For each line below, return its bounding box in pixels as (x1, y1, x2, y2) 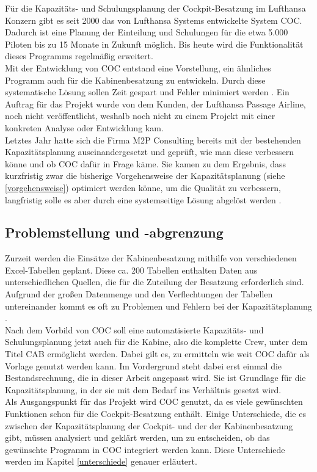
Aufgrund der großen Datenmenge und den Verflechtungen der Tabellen (5, 288, 273, 300)
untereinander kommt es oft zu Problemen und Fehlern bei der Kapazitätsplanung (5, 299, 312, 312)
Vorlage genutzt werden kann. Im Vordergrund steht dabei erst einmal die (5, 359, 282, 372)
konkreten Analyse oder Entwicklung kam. (5, 121, 164, 134)
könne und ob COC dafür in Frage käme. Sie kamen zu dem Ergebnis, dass (5, 157, 286, 170)
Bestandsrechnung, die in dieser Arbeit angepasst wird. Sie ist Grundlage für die (5, 371, 306, 384)
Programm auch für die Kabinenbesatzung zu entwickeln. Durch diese (5, 73, 266, 86)
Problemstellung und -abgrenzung (5, 223, 224, 242)
